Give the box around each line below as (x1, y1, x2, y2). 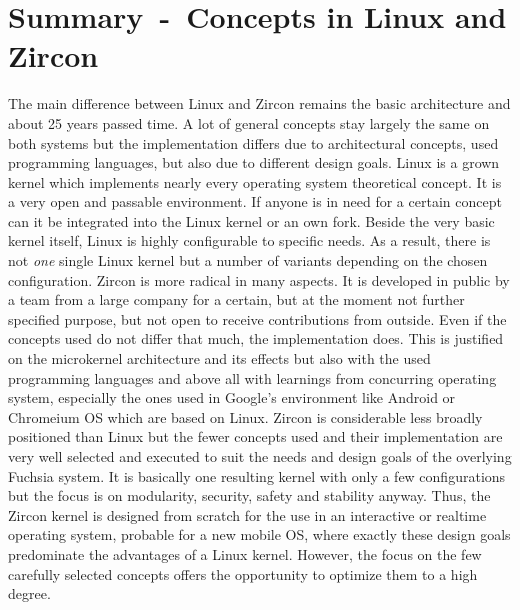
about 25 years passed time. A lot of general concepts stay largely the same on (8, 112, 490, 133)
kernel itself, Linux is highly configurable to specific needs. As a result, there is (8, 230, 491, 251)
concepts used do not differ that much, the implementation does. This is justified (8, 328, 504, 349)
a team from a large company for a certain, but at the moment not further (8, 289, 465, 310)
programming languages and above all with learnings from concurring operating (8, 367, 497, 388)
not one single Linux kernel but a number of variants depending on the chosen (8, 250, 488, 271)
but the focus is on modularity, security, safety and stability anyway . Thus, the (8, 485, 491, 506)
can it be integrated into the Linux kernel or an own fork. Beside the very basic (8, 210, 495, 231)
